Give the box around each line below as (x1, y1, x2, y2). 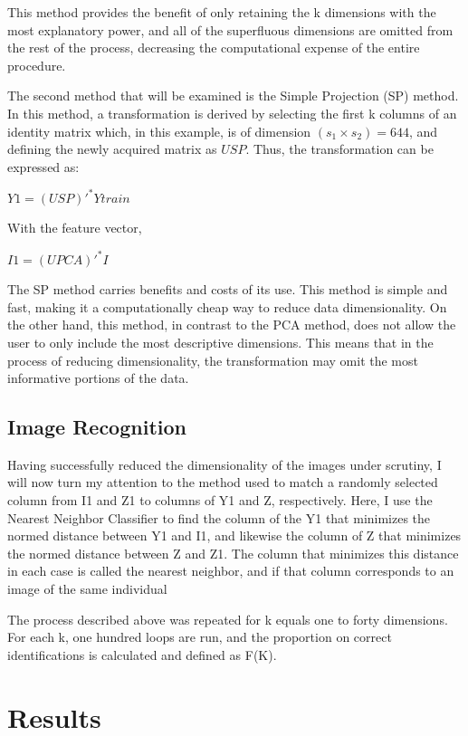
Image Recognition (7, 413, 186, 441)
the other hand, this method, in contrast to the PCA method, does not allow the (7, 315, 456, 334)
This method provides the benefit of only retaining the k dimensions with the (7, 3, 436, 21)
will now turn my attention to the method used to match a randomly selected (7, 473, 438, 492)
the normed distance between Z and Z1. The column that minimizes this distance (7, 543, 459, 562)
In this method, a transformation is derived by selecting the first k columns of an (7, 103, 457, 122)
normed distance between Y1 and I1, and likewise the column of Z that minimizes (7, 526, 462, 545)
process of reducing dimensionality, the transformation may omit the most (7, 350, 418, 369)
